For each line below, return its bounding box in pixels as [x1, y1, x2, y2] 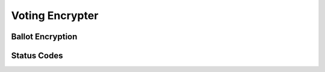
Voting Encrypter [11, 9, 99, 22]
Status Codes [11, 51, 63, 61]
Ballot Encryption [11, 32, 78, 42]
